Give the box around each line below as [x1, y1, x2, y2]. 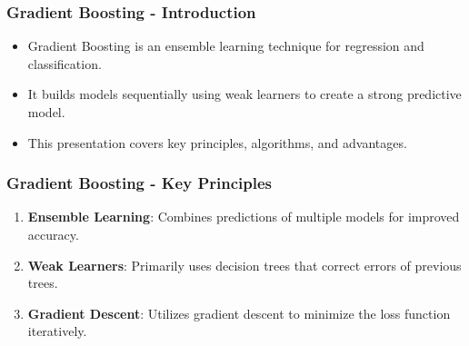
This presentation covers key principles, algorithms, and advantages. [27, 133, 407, 152]
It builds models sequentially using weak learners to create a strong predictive [27, 84, 462, 104]
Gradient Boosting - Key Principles [6, 172, 272, 194]
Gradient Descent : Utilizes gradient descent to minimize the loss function [27, 303, 451, 322]
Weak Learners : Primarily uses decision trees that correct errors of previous [27, 255, 462, 274]
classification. [27, 54, 102, 73]
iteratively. [27, 321, 87, 341]
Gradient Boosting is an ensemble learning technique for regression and [27, 36, 424, 55]
